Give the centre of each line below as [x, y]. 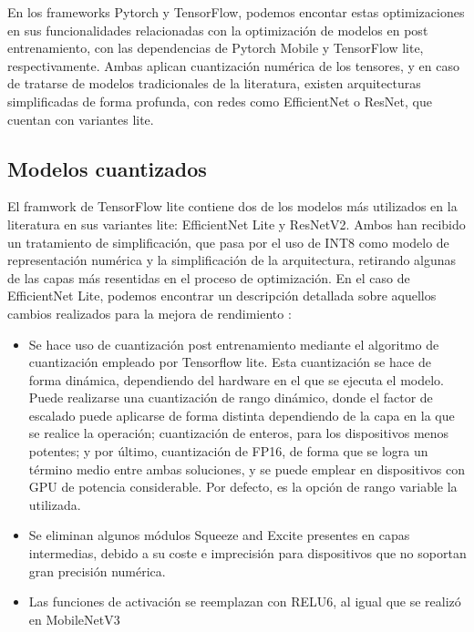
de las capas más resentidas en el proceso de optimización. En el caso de [209, 277]
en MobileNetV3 [74, 619]
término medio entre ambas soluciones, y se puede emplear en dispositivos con [247, 469]
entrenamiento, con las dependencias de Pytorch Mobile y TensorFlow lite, [216, 48]
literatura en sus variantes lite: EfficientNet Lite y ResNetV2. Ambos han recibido [237, 224]
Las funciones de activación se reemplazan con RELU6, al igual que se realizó [245, 601]
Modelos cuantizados [107, 168]
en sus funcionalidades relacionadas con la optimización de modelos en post [218, 30]
